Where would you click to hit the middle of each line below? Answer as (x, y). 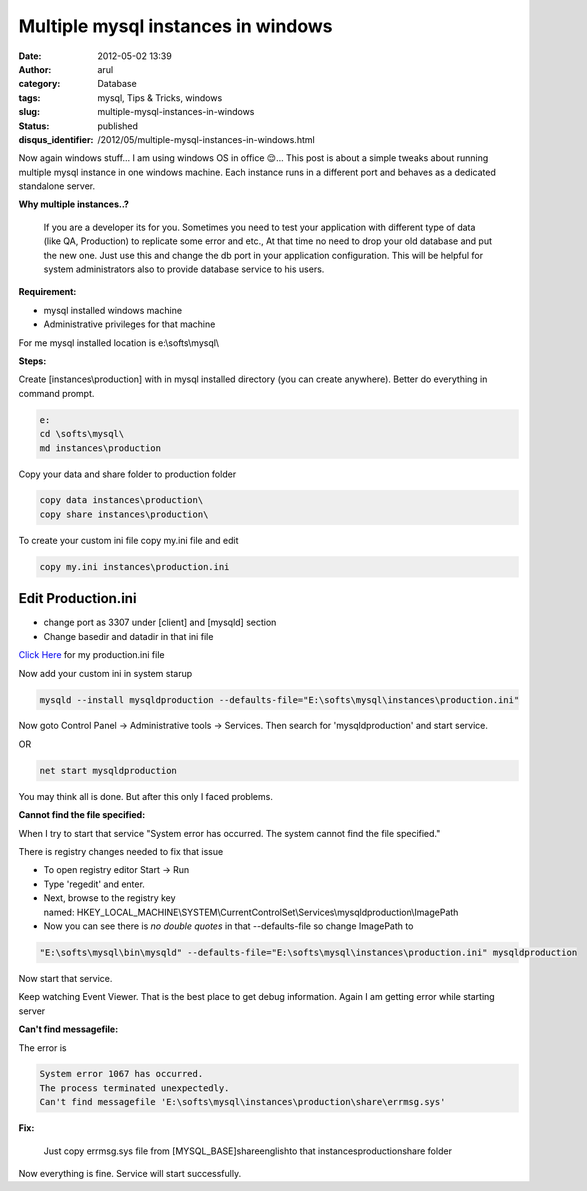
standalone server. (56, 186)
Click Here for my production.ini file (91, 655)
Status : (34, 126)
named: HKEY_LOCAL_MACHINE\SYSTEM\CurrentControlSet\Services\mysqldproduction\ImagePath (251, 912)
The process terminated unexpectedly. (134, 1088)
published (118, 126)
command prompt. (56, 393)
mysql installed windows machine (113, 310)
